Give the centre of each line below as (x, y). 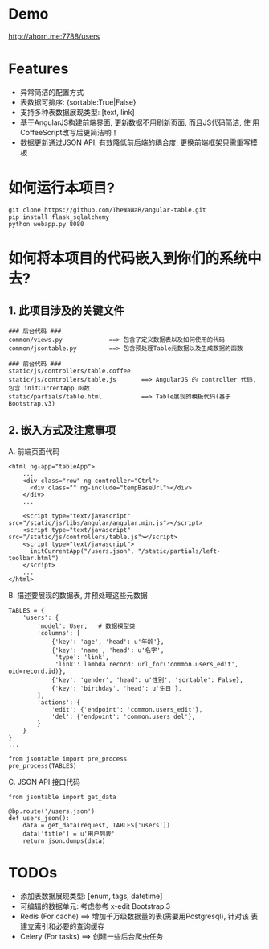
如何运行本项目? (61, 188)
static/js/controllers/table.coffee (69, 371)
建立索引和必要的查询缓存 (62, 926)
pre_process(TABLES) (43, 765)
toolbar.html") (34, 558)
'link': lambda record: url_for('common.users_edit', (147, 664)
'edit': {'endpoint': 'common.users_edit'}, (127, 709)
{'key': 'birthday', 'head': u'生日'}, (116, 688)
